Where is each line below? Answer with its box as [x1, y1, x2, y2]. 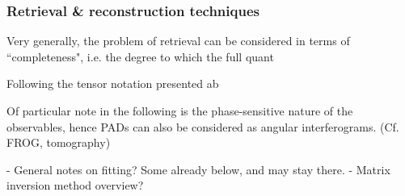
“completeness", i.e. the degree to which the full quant [6, 48, 274, 65]
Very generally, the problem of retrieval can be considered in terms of [6, 32, 350, 49]
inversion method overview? [6, 177, 144, 194]
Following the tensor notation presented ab [6, 75, 219, 92]
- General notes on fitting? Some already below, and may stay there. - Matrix [6, 161, 390, 177]
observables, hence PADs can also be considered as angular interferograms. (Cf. [6, 118, 399, 135]
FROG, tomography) [6, 134, 111, 151]
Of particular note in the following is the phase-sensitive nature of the [6, 102, 353, 119]
